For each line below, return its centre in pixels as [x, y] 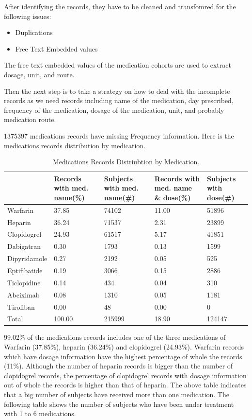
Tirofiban [21, 306]
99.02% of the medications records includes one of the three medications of [115, 337]
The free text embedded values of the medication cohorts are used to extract [118, 65]
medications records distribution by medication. [75, 145]
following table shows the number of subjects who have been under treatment [119, 404]
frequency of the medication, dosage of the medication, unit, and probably [114, 110]
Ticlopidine [24, 282]
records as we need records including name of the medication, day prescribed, [119, 100]
